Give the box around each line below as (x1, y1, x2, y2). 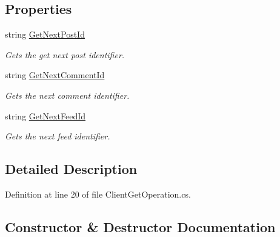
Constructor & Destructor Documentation (5, 217, 276, 236)
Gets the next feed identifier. (5, 130, 110, 142)
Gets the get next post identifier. (5, 48, 125, 61)
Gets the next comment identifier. (5, 88, 130, 101)
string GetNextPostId (5, 28, 85, 41)
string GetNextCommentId (5, 68, 105, 81)
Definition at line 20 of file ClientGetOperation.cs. (5, 187, 191, 200)
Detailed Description (5, 159, 138, 178)
